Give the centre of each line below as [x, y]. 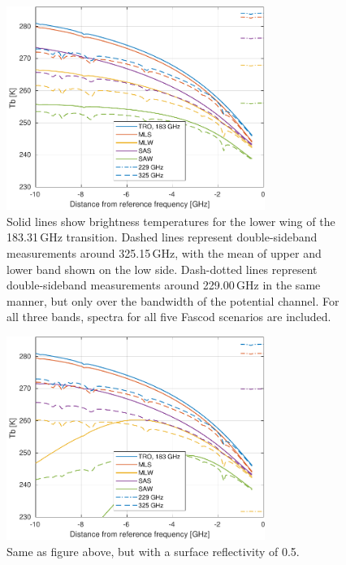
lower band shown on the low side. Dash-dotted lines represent [162, 269]
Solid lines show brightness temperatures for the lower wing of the [171, 221]
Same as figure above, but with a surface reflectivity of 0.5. [153, 551]
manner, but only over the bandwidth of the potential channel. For [173, 300]
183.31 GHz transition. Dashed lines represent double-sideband [162, 237]
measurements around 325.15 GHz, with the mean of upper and [164, 252]
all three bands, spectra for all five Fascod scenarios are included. [169, 317]
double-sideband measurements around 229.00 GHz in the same [164, 285]
